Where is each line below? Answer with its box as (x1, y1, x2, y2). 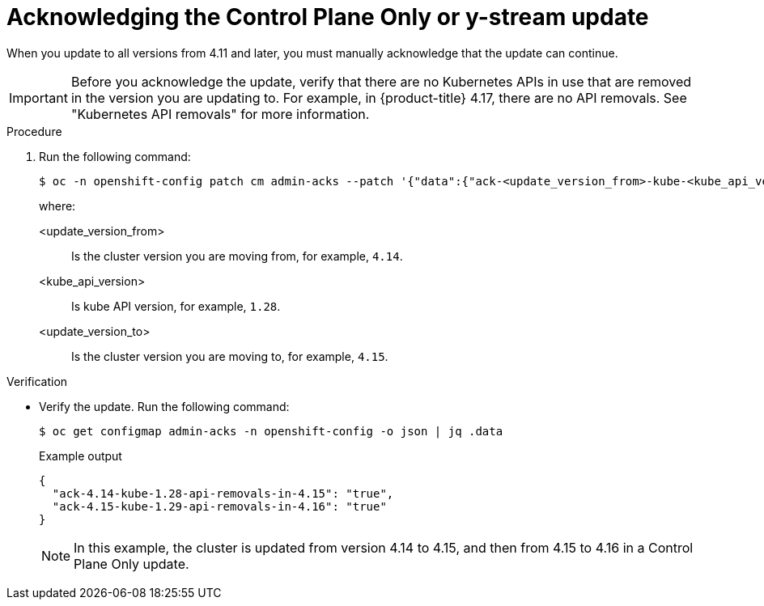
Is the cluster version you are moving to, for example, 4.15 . (71, 349, 388, 363)
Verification (6, 374, 68, 388)
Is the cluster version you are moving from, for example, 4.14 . (71, 248, 403, 263)
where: (39, 198, 76, 213)
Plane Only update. (74, 555, 189, 572)
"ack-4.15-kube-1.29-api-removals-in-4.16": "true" (52, 499, 387, 513)
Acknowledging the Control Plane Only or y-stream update (6, 3, 649, 31)
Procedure (6, 124, 62, 138)
